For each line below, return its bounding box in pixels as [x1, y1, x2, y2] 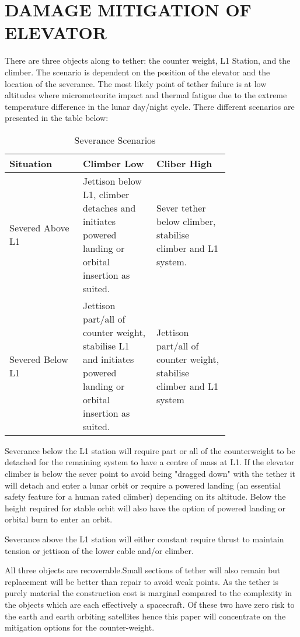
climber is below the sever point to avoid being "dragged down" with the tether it [5, 468, 296, 480]
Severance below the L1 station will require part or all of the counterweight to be [5, 444, 295, 456]
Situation [9, 156, 53, 170]
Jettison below [83, 174, 142, 188]
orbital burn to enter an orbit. [5, 513, 113, 525]
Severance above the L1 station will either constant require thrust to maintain [5, 533, 284, 545]
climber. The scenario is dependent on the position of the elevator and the [5, 65, 270, 78]
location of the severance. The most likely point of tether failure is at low [5, 77, 267, 89]
